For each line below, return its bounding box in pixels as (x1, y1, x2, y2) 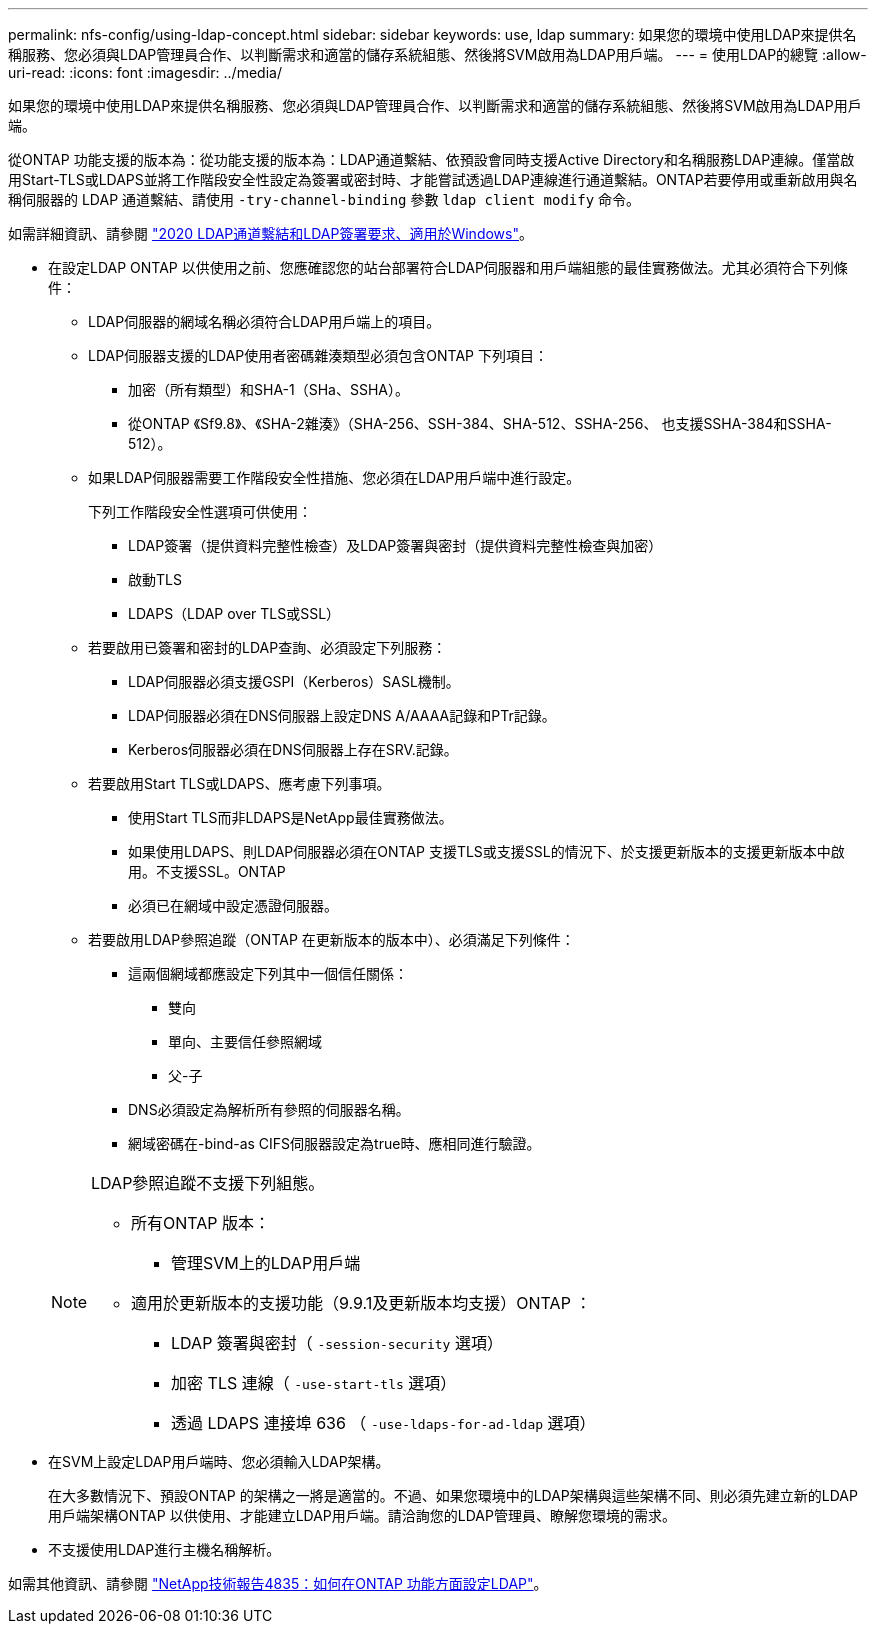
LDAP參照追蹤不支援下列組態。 (91, 1173, 325, 1193)
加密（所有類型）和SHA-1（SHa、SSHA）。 (128, 381, 409, 398)
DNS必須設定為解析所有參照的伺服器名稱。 (128, 1101, 410, 1118)
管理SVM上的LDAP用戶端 (171, 1253, 361, 1273)
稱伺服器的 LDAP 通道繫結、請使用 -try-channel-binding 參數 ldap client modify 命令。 (8, 191, 641, 208)
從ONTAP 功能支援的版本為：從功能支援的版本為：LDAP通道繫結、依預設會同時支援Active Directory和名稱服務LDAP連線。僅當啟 (8, 151, 855, 168)
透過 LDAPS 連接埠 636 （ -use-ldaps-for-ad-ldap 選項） (171, 1413, 596, 1433)
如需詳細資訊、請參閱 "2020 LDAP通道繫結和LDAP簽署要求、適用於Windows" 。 (8, 225, 533, 242)
